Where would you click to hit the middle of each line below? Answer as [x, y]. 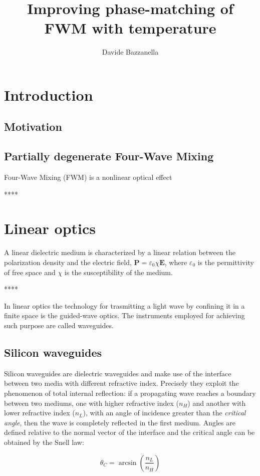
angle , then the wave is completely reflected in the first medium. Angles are [120, 422]
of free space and [30, 272]
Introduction [49, 94]
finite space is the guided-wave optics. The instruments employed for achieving [124, 315]
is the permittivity [226, 262]
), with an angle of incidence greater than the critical [164, 413]
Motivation [33, 127]
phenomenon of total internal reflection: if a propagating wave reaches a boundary [130, 393]
